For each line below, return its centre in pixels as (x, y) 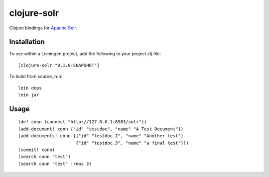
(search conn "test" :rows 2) (55, 164)
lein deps (30, 88)
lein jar (29, 95)
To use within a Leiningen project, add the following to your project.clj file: (85, 54)
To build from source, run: (36, 77)
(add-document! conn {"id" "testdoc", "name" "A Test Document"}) (101, 129)
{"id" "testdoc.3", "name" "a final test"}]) (132, 143)
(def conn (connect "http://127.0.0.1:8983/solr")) (82, 122)
